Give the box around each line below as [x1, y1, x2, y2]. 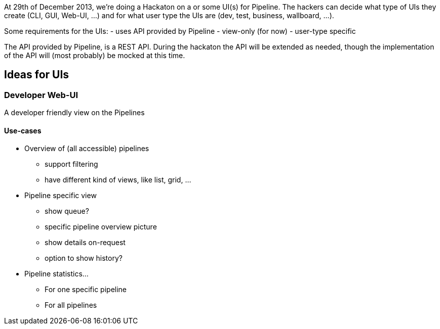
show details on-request [45, 238, 126, 247]
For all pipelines [45, 301, 97, 310]
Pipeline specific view [24, 191, 97, 200]
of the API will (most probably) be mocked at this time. [4, 51, 185, 60]
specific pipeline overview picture [45, 222, 157, 231]
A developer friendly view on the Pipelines [4, 108, 145, 117]
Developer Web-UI [4, 89, 78, 100]
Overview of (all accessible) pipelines [24, 144, 149, 153]
